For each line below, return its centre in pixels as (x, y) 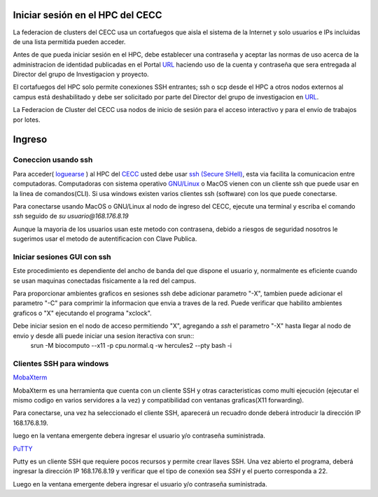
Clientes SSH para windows (61, 363)
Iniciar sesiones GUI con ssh (62, 257)
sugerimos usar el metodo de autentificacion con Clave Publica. (105, 239)
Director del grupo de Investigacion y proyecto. (81, 74)
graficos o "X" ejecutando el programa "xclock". (82, 313)
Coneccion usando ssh (53, 160)
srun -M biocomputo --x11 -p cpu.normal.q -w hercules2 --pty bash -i (131, 346)
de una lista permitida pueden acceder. (69, 41)
